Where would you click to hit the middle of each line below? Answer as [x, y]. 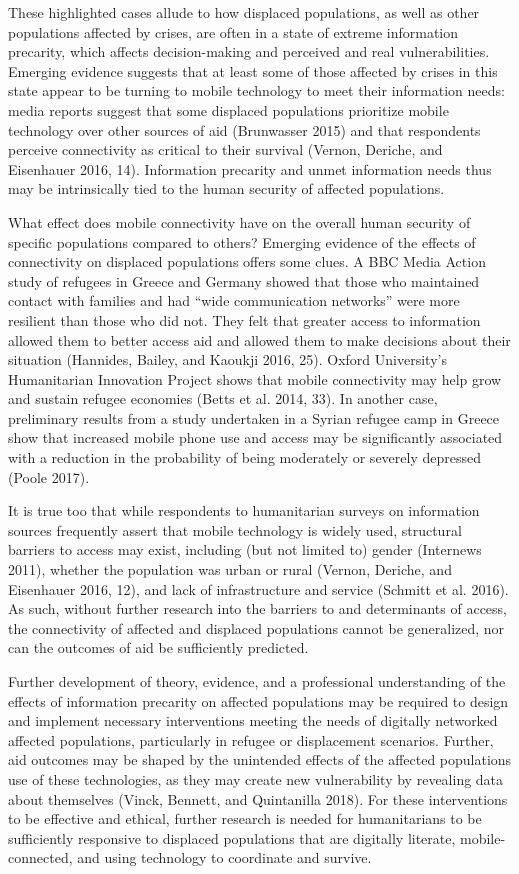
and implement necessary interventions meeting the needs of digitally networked [253, 720]
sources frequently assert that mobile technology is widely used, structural [235, 529]
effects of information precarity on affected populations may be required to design [258, 700]
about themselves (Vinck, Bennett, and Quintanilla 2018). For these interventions [258, 798]
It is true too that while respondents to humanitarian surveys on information [244, 510]
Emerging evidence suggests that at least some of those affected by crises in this [253, 70]
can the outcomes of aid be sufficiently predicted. [158, 647]
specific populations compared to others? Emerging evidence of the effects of [242, 241]
